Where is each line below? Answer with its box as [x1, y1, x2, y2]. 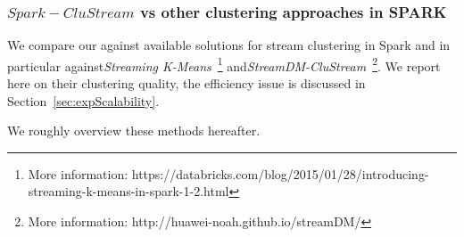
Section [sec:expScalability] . [7, 91, 160, 110]
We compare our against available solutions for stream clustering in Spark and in [7, 36, 451, 54]
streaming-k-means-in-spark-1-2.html [28, 182, 229, 200]
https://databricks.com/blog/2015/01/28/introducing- [131, 164, 429, 183]
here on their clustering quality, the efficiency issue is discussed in [7, 74, 366, 93]
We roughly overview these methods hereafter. [7, 121, 261, 140]
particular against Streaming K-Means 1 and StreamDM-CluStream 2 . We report [7, 53, 441, 75]
